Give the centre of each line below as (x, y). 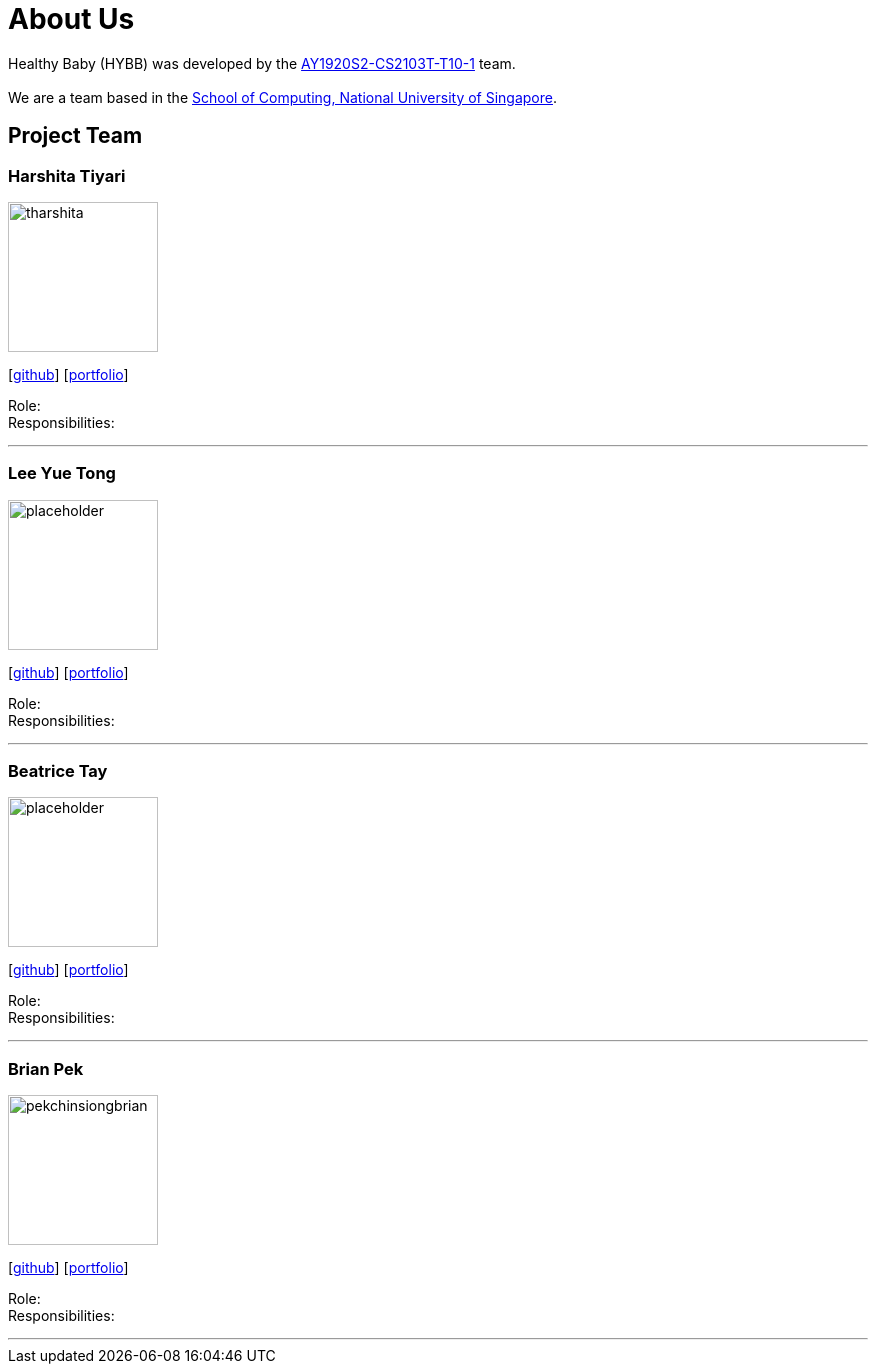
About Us (71, 19)
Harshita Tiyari (67, 175)
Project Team (75, 136)
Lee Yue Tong (62, 473)
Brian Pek (46, 1068)
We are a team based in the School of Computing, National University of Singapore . (283, 97)
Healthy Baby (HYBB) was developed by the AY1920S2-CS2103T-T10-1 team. (262, 63)
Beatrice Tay (58, 771)
